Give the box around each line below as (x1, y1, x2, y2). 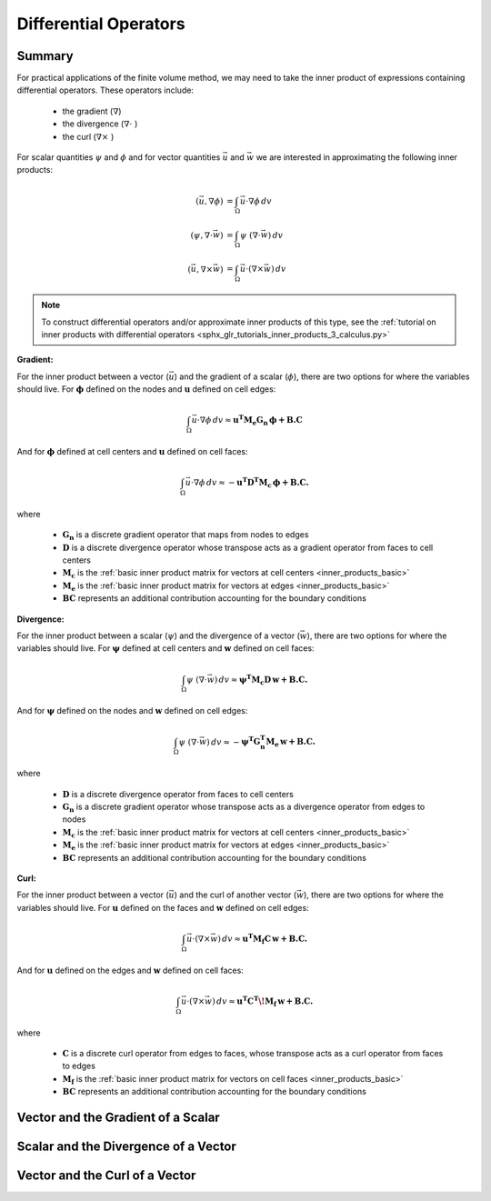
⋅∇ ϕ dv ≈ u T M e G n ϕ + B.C (196, 413, 304, 427)
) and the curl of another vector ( (174, 889, 297, 900)
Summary (16, 48, 74, 64)
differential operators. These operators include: (16, 85, 195, 95)
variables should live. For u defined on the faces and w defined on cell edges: (16, 902, 309, 913)
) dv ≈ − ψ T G (205, 735, 261, 747)
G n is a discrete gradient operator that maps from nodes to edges (62, 529, 309, 543)
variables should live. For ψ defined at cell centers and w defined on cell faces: (16, 643, 315, 654)
